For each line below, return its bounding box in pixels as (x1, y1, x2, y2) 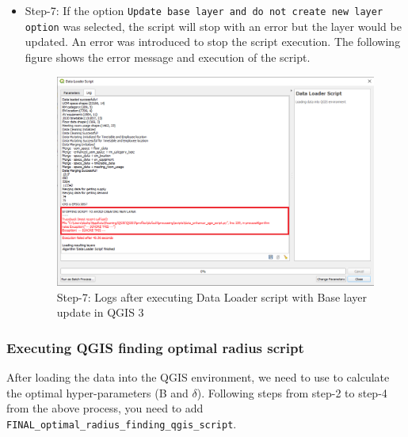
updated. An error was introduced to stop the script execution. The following (25, 33, 401, 50)
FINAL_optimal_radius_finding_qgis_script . (6, 415, 237, 431)
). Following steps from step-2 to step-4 (196, 384, 387, 401)
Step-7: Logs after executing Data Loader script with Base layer (56, 288, 367, 305)
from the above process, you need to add (6, 400, 204, 416)
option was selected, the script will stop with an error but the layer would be (25, 17, 402, 34)
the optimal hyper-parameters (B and (6, 384, 189, 401)
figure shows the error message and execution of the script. (25, 48, 311, 65)
